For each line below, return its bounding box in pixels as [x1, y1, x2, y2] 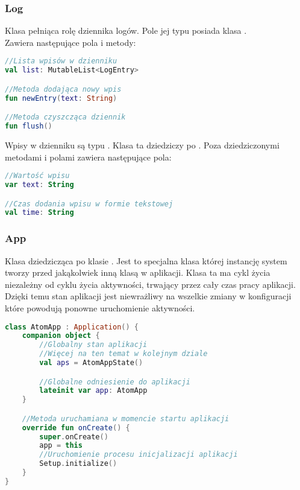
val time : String [5, 208, 74, 217]
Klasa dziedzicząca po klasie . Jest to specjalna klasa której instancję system [5, 254, 287, 267]
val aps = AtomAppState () [39, 358, 143, 367]
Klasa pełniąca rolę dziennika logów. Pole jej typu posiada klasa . [5, 24, 247, 37]
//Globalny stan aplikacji [39, 340, 148, 349]
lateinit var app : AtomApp [39, 386, 148, 395]
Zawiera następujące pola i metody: [5, 36, 136, 48]
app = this [39, 441, 83, 450]
